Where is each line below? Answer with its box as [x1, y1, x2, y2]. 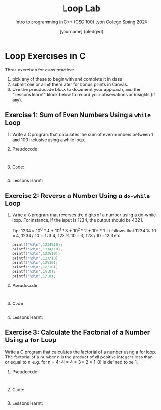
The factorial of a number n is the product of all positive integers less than [5, 354, 153, 360]
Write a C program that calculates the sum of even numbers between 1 [12, 131, 153, 137]
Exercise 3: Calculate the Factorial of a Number [5, 328, 150, 337]
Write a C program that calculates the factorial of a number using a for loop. [5, 349, 157, 355]
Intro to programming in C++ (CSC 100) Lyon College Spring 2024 [16, 19, 147, 25]
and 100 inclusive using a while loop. [12, 137, 86, 143]
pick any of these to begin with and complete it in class [12, 76, 122, 82]
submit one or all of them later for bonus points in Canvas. [12, 81, 129, 87]
